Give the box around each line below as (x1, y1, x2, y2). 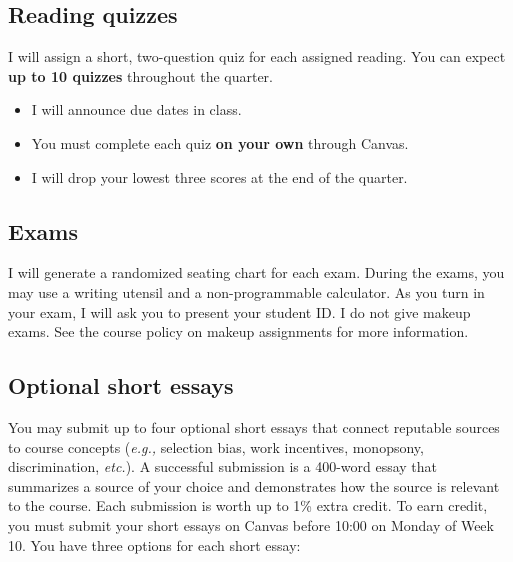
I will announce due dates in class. (31, 99, 242, 120)
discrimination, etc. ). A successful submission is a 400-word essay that (8, 456, 438, 477)
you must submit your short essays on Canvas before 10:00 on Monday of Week (8, 514, 494, 535)
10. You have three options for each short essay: (8, 534, 301, 555)
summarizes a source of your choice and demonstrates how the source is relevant (8, 475, 500, 496)
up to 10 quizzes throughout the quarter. (8, 65, 273, 86)
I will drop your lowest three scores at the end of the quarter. (31, 166, 408, 187)
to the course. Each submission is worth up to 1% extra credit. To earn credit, (8, 495, 488, 516)
